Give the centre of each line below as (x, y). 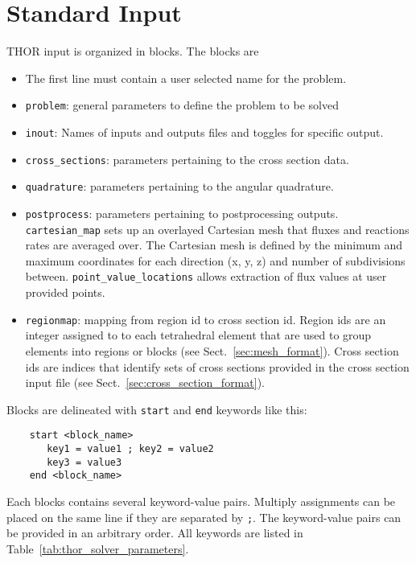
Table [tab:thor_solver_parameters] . (98, 548)
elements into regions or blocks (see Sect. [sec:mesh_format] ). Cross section (212, 350)
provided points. (65, 292)
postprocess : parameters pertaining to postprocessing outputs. (182, 213)
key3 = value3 (84, 462)
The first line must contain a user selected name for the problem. (186, 78)
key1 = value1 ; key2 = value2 (130, 449)
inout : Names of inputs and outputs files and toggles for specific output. (204, 132)
